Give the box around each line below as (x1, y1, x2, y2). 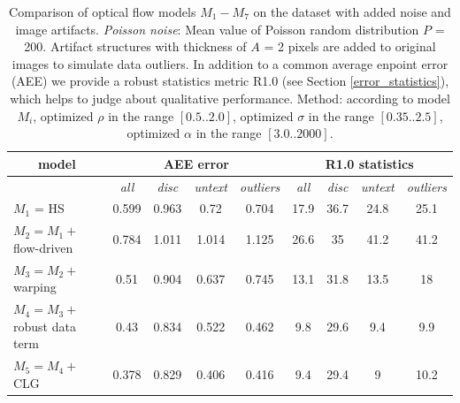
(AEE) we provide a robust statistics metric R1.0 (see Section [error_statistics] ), (11, 72, 449, 90)
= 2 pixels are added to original (264, 37, 436, 56)
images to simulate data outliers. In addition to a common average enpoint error (11, 54, 448, 72)
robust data (13, 316, 76, 335)
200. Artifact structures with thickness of (24, 37, 247, 56)
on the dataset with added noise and (253, 3, 451, 20)
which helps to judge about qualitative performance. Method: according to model (10, 88, 450, 107)
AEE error (163, 154, 229, 172)
